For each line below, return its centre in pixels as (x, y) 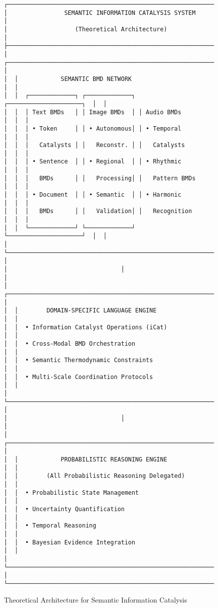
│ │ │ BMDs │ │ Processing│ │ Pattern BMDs (100, 178)
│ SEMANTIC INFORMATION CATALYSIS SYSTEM (100, 13)
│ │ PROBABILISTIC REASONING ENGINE (86, 460)
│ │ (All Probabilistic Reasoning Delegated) (95, 476)
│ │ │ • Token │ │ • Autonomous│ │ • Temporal (93, 128)
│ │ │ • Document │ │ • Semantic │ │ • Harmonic (93, 195)
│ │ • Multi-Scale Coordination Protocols (79, 377)
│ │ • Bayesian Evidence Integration (70, 542)
